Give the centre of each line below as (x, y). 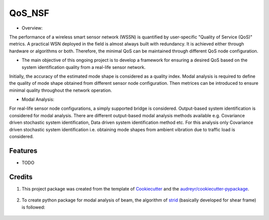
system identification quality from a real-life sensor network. (84, 67)
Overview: (32, 28)
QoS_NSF (29, 13)
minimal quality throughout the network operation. (61, 90)
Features (23, 150)
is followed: (33, 207)
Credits (21, 177)
